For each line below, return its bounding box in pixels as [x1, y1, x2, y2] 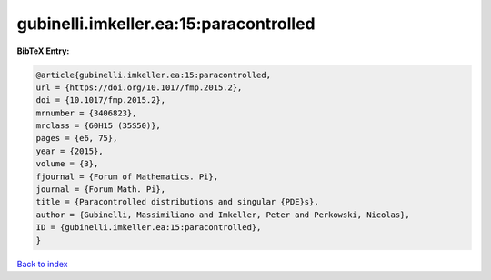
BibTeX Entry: [16, 45, 70, 56]
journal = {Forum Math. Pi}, [35, 185, 166, 195]
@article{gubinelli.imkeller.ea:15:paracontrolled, [35, 69, 272, 80]
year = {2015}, [35, 145, 104, 156]
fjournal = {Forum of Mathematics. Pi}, [35, 171, 218, 182]
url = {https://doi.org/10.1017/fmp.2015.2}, [35, 82, 243, 93]
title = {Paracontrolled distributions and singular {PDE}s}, [35, 196, 319, 207]
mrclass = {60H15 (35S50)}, [35, 121, 161, 131]
